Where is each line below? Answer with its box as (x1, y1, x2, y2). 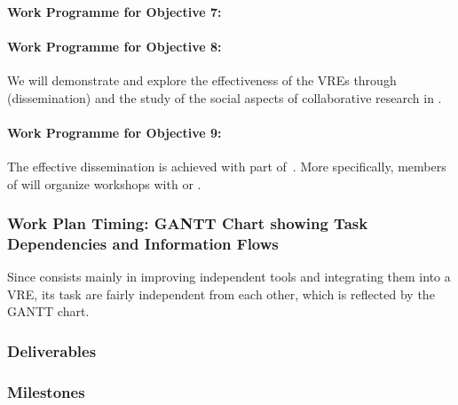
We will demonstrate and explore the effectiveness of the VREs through (7, 70, 397, 89)
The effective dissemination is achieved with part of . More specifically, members (7, 156, 446, 175)
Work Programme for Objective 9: (7, 123, 222, 141)
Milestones (7, 380, 85, 402)
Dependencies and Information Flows (7, 233, 279, 254)
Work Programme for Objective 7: (7, 2, 222, 20)
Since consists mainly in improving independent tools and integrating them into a (7, 267, 451, 286)
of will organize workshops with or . (7, 174, 201, 193)
